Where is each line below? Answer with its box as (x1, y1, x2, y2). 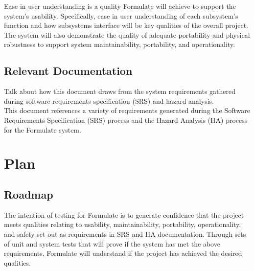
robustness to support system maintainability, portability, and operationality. (4, 39, 235, 49)
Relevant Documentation (4, 63, 133, 78)
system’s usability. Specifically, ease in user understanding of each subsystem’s (4, 10, 238, 21)
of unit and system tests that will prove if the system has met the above (4, 238, 220, 248)
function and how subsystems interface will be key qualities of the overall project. (4, 20, 249, 30)
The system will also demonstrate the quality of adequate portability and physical (4, 29, 250, 40)
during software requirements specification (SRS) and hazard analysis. (4, 95, 214, 106)
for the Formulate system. (4, 124, 81, 135)
